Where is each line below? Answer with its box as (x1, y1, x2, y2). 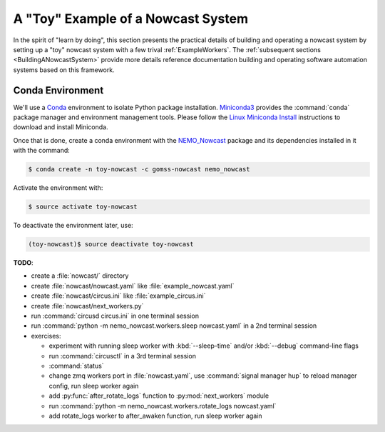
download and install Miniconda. (13, 123, 108, 131)
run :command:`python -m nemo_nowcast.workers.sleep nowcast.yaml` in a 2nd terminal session (31, 321, 317, 330)
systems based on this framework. (13, 65, 115, 74)
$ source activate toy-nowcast (28, 203, 138, 211)
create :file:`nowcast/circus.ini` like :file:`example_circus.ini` (31, 291, 206, 300)
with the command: (13, 146, 71, 155)
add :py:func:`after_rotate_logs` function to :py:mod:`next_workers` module (48, 391, 269, 400)
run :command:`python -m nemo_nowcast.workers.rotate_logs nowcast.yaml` (48, 401, 277, 410)
